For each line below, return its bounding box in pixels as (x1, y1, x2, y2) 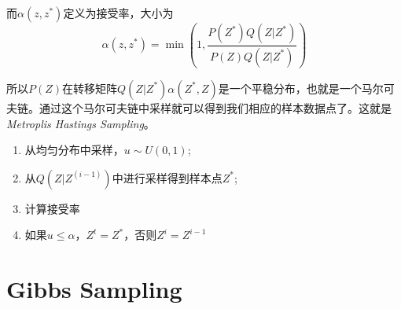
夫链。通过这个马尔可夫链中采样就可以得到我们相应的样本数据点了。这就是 (6, 99, 392, 116)
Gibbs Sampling (6, 273, 182, 305)
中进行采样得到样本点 (112, 169, 223, 186)
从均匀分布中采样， (24, 142, 124, 158)
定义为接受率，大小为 (63, 5, 174, 20)
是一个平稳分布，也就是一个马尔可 (218, 79, 395, 96)
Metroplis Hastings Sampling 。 (6, 115, 155, 131)
